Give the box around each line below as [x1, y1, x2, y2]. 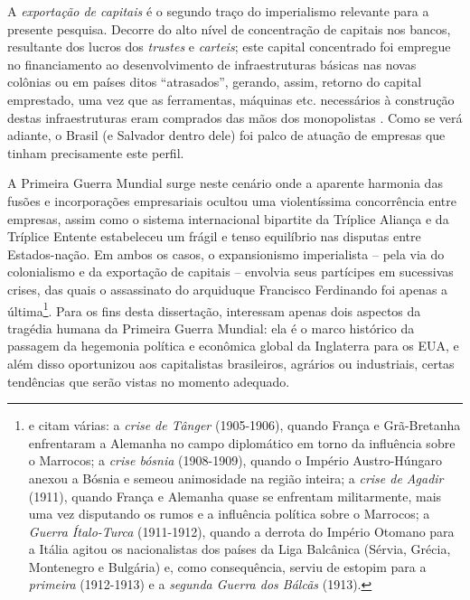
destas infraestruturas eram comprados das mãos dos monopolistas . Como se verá [7, 108, 463, 127]
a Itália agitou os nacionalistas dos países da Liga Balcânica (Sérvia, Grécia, [28, 539, 451, 558]
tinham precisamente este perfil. [7, 143, 184, 162]
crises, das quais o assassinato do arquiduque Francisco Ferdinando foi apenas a [7, 279, 448, 298]
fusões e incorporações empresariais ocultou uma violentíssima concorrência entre [7, 191, 456, 210]
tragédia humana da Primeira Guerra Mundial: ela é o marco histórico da [7, 318, 415, 337]
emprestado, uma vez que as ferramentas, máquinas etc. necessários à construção [7, 89, 455, 108]
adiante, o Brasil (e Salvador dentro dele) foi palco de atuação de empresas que [7, 126, 446, 145]
